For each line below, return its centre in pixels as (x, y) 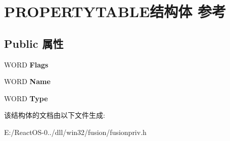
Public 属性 (34, 43)
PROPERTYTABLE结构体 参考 (115, 11)
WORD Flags (26, 64)
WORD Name (27, 81)
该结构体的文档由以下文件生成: (55, 115)
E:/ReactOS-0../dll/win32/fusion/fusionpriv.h (75, 132)
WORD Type (26, 98)
